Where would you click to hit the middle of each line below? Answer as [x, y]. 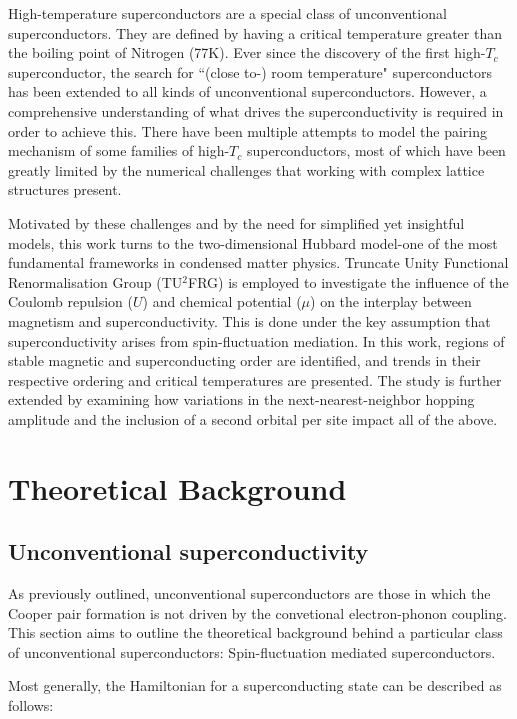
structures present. [65, 189]
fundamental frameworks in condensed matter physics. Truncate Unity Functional [258, 262]
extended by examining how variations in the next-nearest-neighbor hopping [241, 399]
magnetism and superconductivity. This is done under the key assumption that [249, 320]
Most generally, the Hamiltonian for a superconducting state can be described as [255, 685]
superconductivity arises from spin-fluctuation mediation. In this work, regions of [256, 340]
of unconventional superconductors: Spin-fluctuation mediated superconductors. [252, 651]
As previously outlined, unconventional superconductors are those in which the [249, 593]
